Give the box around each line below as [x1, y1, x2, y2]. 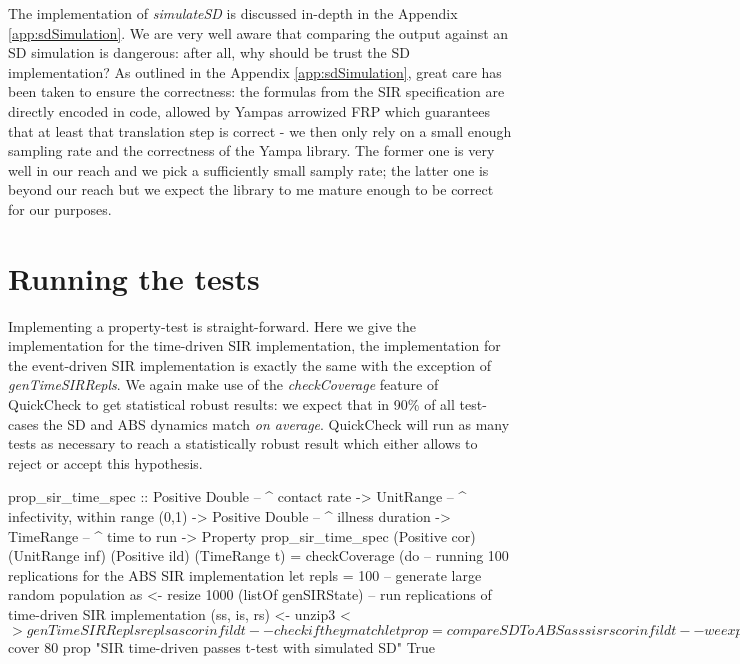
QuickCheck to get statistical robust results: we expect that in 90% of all [8, 394, 455, 415]
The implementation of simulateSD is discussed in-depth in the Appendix [8, 3, 458, 23]
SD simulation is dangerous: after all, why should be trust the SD [8, 42, 410, 63]
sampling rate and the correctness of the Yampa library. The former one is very [8, 140, 495, 161]
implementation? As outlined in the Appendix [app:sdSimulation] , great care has [8, 61, 502, 82]
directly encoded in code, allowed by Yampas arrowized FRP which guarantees [8, 100, 490, 121]
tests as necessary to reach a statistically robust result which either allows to [8, 433, 478, 454]
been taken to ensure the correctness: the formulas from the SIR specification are [8, 81, 505, 102]
